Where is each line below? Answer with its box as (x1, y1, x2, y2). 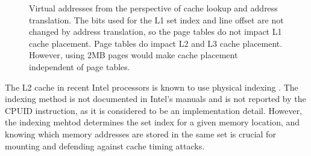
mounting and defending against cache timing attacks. (5, 139, 205, 152)
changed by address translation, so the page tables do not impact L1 (29, 25, 282, 38)
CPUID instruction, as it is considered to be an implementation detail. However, (5, 104, 303, 116)
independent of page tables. (29, 60, 130, 73)
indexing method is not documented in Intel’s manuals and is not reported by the (5, 92, 306, 105)
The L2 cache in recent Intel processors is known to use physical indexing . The (5, 80, 298, 93)
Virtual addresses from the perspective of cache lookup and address (29, 2, 278, 14)
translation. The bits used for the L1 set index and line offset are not (29, 13, 284, 26)
